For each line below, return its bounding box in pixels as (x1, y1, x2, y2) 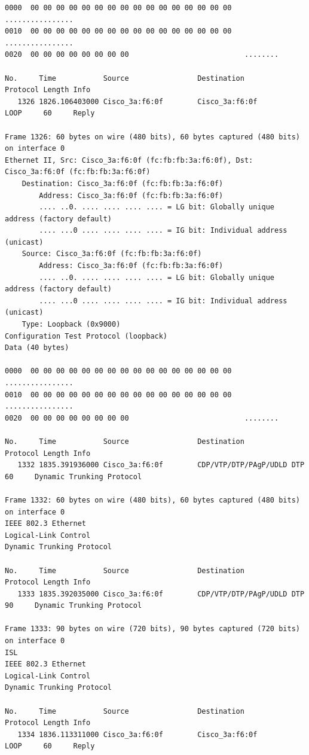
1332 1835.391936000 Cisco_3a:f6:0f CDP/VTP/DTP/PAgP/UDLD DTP (17, 461, 305, 470)
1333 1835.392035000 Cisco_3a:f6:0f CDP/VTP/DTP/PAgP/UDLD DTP (17, 589, 305, 598)
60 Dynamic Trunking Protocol (5, 472, 142, 481)
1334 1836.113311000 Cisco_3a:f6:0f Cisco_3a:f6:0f (17, 730, 258, 739)
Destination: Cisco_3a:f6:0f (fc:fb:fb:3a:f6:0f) (22, 179, 224, 188)
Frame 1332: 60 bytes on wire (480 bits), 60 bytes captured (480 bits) (5, 495, 300, 504)
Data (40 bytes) (5, 343, 69, 352)
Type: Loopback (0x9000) (22, 320, 121, 329)
